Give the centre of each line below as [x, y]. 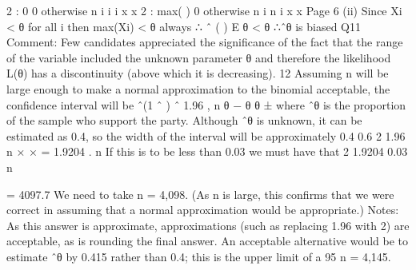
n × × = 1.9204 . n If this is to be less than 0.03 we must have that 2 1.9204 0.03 [207, 151]
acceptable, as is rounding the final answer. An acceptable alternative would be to [208, 241]
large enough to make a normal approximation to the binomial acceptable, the [198, 88]
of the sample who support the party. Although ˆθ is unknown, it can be [184, 120]
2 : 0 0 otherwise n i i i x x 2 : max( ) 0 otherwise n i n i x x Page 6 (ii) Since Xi [204, 10]
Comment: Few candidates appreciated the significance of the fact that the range [205, 42]
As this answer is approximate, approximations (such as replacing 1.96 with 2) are [208, 225]
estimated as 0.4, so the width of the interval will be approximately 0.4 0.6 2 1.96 [206, 135]
